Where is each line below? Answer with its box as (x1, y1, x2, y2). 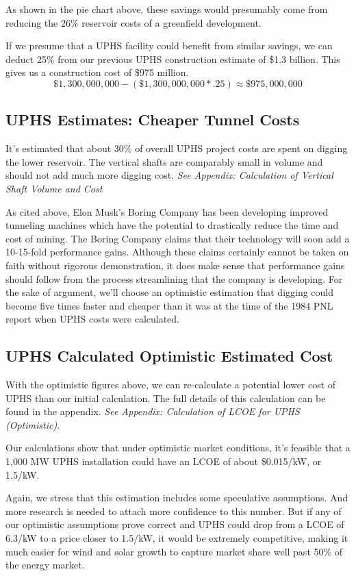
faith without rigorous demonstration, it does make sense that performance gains (5, 258, 345, 272)
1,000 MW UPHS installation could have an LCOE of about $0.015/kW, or (5, 454, 322, 468)
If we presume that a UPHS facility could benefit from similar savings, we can (5, 38, 333, 53)
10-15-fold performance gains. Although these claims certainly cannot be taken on (5, 245, 349, 259)
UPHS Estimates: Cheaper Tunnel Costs (5, 109, 300, 130)
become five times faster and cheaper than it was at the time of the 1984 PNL (5, 298, 333, 312)
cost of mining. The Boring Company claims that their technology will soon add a (5, 231, 350, 245)
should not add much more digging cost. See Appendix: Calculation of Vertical (5, 168, 333, 182)
